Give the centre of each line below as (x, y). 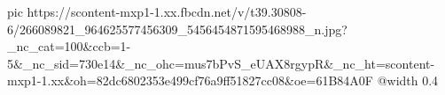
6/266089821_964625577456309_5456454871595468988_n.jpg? (177, 29)
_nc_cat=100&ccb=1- (69, 46)
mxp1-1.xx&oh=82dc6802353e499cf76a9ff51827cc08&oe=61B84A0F (190, 80)
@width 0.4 (408, 80)
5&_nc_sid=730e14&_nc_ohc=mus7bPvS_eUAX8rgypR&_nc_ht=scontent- (221, 63)
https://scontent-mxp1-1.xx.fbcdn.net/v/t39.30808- (167, 11)
